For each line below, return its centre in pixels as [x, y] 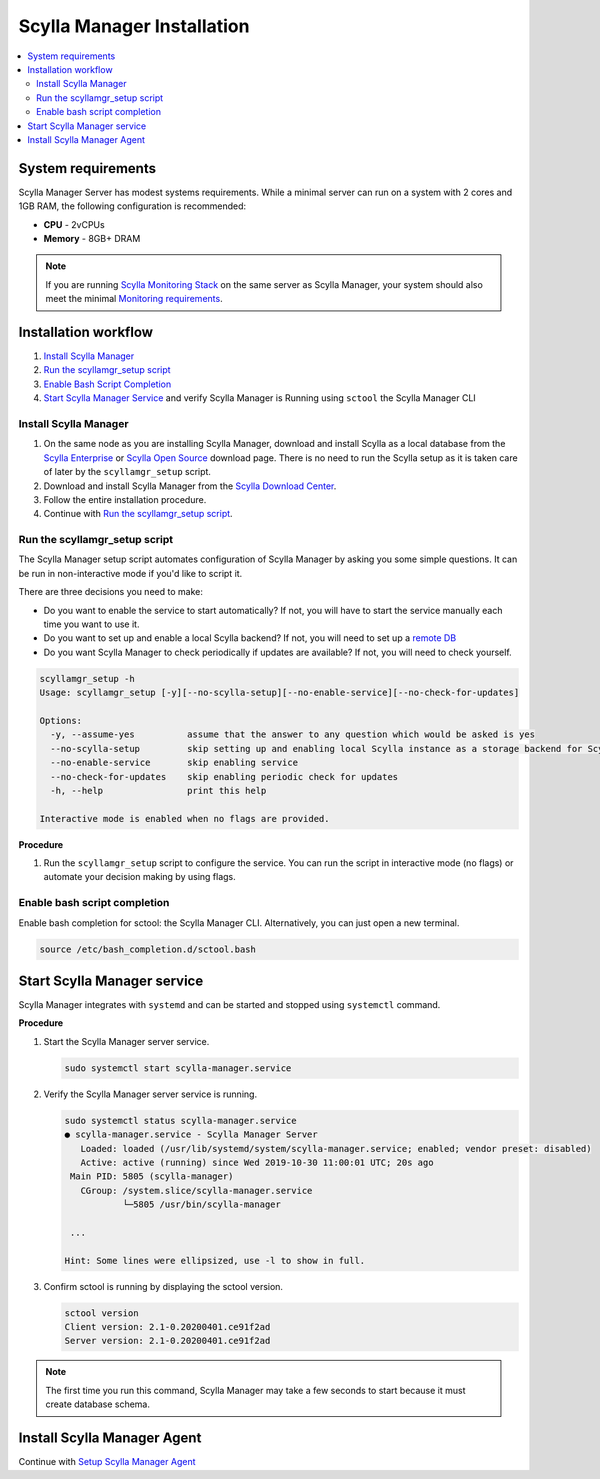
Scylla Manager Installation [134, 26]
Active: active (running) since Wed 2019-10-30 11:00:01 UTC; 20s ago [257, 1162]
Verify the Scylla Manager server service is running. [150, 1094]
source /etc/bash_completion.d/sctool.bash [148, 949]
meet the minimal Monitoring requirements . [134, 299]
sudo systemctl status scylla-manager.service [180, 1120]
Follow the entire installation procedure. [125, 499]
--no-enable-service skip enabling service [174, 763]
